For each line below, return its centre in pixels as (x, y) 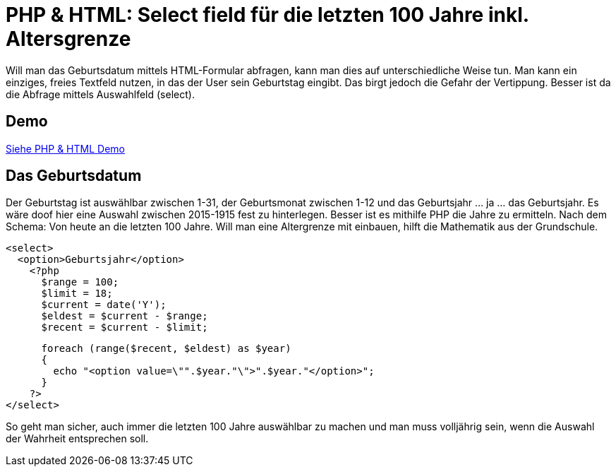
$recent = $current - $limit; (125, 328)
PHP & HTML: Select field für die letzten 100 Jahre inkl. (267, 15)
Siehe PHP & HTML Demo (65, 148)
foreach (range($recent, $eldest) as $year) (166, 349)
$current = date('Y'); (104, 305)
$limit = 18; (77, 294)
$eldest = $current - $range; (125, 316)
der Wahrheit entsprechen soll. (77, 439)
